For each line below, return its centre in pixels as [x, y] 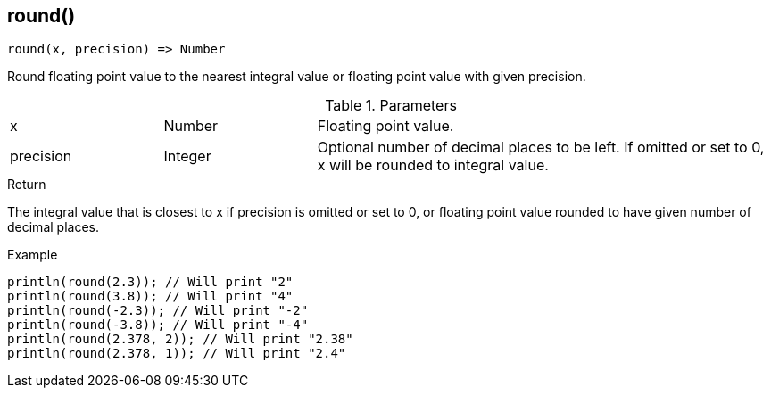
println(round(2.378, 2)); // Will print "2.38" [180, 339]
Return [27, 185]
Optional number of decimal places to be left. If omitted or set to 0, [541, 148]
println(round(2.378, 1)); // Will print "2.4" [177, 354]
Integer [187, 156]
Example [33, 255]
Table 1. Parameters [391, 106]
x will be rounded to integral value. [433, 165]
